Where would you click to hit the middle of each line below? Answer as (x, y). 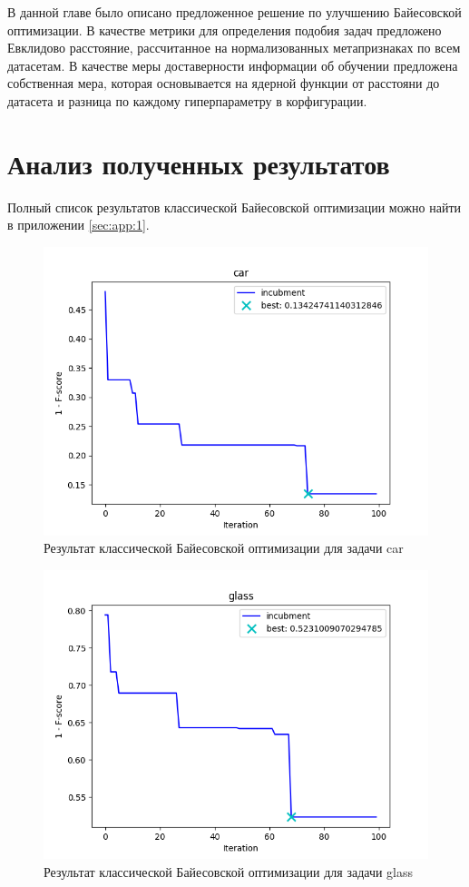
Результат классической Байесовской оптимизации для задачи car (224, 548)
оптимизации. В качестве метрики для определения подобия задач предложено (225, 30)
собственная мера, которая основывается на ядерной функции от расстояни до (224, 83)
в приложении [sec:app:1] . (78, 225)
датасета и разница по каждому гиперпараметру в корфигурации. (187, 100)
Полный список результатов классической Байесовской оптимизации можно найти (234, 207)
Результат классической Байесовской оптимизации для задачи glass (229, 871)
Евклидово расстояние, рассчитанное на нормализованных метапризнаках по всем (234, 48)
